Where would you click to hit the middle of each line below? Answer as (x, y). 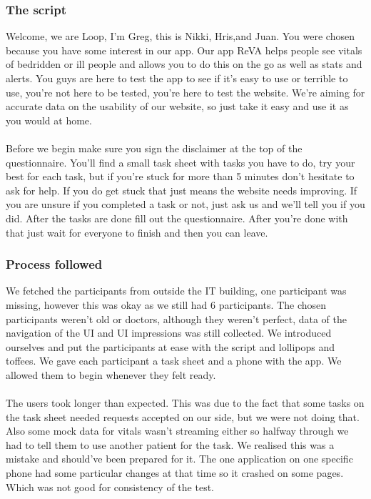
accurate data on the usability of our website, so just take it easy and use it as (177, 106)
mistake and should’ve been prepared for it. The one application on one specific (179, 459)
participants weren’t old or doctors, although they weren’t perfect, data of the (176, 318)
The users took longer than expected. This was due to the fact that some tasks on (185, 403)
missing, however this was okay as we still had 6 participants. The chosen (166, 304)
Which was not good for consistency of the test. (110, 486)
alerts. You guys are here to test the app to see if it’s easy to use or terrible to (177, 78)
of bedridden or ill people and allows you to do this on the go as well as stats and (184, 64)
